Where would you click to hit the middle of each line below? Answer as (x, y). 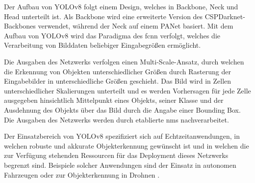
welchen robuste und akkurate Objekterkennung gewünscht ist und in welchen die (127, 145)
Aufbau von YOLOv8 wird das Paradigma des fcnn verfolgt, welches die (112, 35)
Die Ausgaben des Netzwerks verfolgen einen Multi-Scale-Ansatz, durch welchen (124, 61)
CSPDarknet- (225, 16)
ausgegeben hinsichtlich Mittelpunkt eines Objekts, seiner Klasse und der (114, 100)
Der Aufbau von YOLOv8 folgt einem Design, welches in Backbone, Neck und (121, 6)
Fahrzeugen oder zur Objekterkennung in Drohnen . (82, 174)
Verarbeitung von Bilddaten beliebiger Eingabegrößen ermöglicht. (102, 45)
